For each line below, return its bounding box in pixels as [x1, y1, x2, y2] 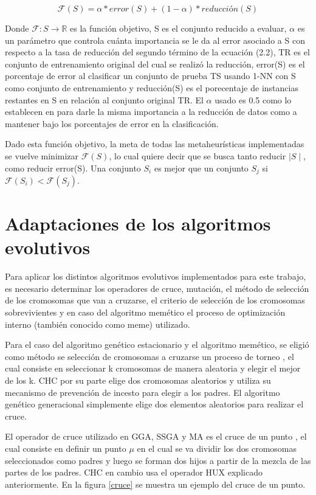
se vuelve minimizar [5, 149, 79, 162]
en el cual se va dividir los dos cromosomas [137, 442, 297, 455]
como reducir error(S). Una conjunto [5, 161, 141, 174]
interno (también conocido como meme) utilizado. [5, 317, 190, 330]
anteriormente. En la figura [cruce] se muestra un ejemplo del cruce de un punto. [5, 477, 306, 490]
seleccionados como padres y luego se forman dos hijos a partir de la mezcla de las [5, 454, 311, 466]
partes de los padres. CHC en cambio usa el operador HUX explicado [5, 466, 263, 479]
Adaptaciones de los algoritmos [5, 211, 271, 236]
